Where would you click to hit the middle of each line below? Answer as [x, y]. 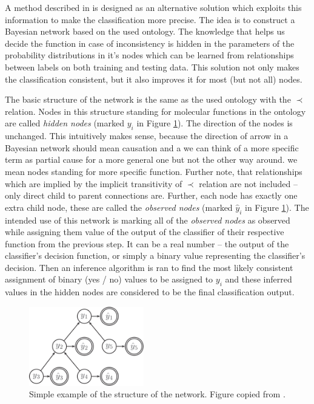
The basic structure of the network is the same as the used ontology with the [148, 99]
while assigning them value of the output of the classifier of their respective [145, 232]
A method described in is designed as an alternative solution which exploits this [153, 7]
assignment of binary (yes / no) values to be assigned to [109, 279]
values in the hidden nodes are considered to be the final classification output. [150, 292]
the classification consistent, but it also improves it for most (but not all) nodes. [154, 79]
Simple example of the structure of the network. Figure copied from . [157, 394]
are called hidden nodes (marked [65, 123]
